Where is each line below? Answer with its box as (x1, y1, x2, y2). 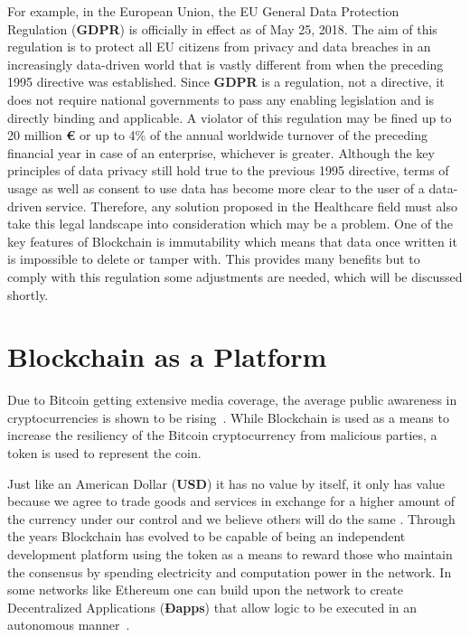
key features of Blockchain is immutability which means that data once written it (7, 231, 457, 250)
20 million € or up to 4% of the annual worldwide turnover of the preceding (7, 126, 428, 145)
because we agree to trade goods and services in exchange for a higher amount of (7, 492, 456, 511)
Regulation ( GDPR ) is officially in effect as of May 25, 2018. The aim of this (7, 19, 437, 38)
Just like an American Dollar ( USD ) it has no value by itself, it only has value (7, 473, 446, 492)
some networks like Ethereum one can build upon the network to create (7, 580, 403, 599)
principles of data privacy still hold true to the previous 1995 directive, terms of (7, 161, 449, 180)
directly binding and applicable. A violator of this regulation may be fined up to (7, 108, 452, 126)
